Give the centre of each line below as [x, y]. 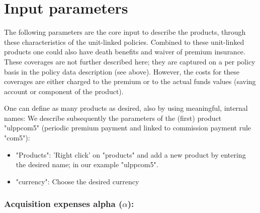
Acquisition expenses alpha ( [63, 204]
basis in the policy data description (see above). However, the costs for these [122, 71]
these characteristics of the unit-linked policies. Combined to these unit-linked [124, 42]
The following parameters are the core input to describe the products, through [125, 32]
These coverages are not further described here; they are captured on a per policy [130, 61]
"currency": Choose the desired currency [77, 181]
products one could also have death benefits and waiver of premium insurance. [125, 52]
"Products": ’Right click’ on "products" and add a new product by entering [131, 154]
